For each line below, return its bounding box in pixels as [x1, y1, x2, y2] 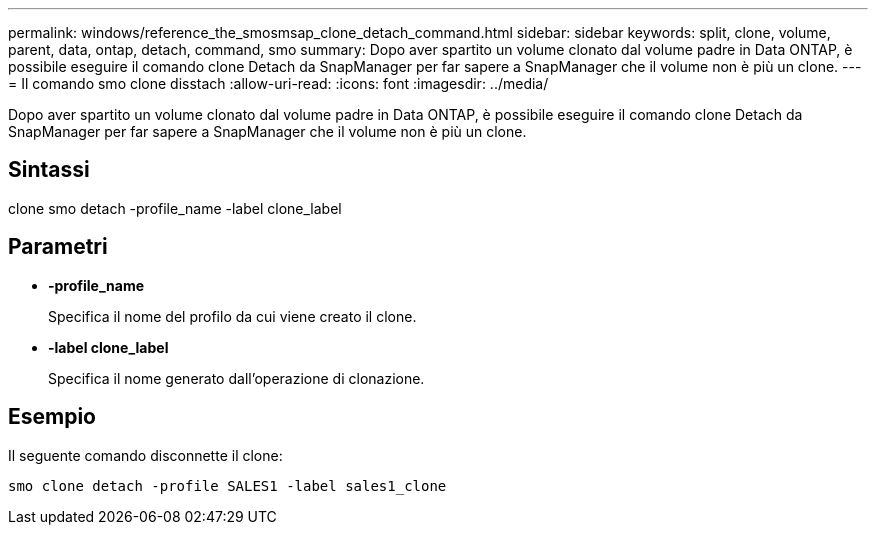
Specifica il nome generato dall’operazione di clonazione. [48, 369, 425, 387]
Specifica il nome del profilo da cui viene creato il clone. [48, 307, 417, 325]
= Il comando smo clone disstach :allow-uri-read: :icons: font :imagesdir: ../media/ [8, 75, 549, 92]
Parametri [8, 234, 108, 260]
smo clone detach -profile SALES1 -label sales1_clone [8, 477, 447, 494]
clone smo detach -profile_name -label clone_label [8, 199, 342, 217]
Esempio [8, 404, 96, 430]
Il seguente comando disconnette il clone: [8, 446, 283, 464]
